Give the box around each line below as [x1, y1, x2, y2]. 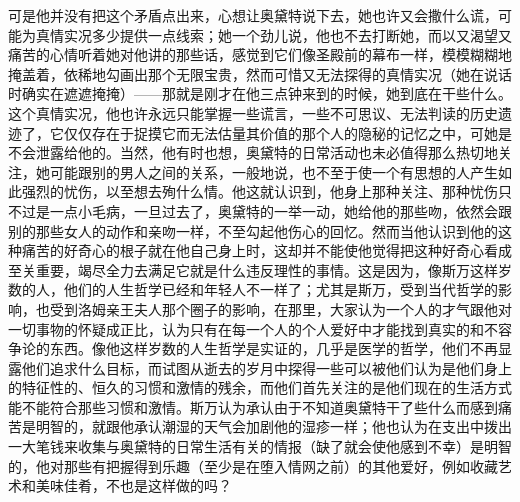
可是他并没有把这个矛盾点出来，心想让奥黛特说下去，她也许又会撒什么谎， [8, 5, 498, 25]
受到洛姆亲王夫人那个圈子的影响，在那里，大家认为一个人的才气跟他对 [49, 298, 512, 319]
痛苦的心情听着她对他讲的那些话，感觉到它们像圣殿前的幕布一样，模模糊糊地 [8, 44, 512, 65]
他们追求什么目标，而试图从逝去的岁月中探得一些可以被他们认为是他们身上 [21, 357, 512, 378]
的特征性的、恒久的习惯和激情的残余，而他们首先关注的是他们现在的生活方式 [8, 377, 512, 398]
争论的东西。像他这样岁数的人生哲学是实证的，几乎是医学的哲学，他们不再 [8, 338, 498, 359]
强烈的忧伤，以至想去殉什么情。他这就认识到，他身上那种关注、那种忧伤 [21, 181, 498, 202]
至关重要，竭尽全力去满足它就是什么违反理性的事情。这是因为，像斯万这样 [8, 259, 498, 280]
